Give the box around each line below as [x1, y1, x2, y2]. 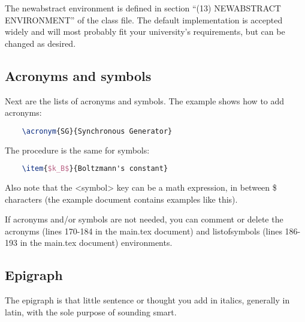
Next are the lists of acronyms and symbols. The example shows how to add [5, 94, 285, 107]
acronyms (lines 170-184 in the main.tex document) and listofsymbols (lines [5, 224, 282, 237]
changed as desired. [5, 37, 76, 49]
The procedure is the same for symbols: [5, 143, 150, 156]
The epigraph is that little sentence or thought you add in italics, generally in [5, 294, 290, 306]
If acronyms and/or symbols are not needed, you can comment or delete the [5, 213, 283, 225]
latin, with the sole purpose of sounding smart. [5, 305, 177, 318]
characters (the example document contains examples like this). [5, 192, 238, 205]
